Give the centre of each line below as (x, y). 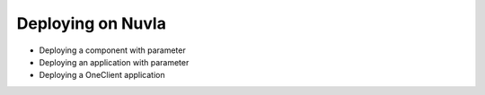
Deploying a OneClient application (102, 75)
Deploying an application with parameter (114, 62)
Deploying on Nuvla (91, 23)
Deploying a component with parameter (112, 50)
